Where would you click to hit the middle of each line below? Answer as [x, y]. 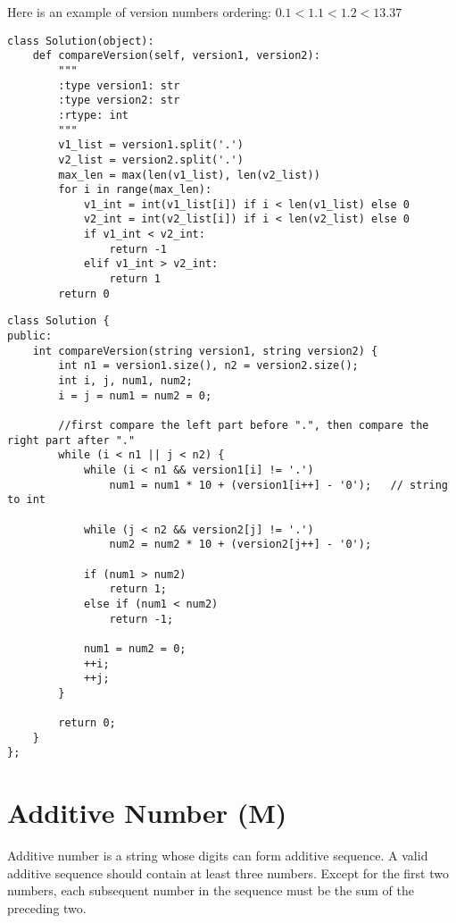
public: [30, 336]
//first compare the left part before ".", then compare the [244, 425]
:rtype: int [94, 115]
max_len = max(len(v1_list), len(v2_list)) [189, 175]
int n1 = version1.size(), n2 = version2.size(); [208, 366]
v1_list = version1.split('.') [151, 145]
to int [26, 500]
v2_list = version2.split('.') [151, 159]
